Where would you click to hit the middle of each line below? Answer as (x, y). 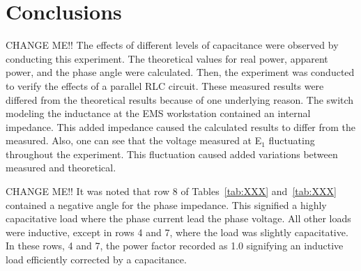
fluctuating (292, 140)
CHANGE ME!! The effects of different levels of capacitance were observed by (172, 45)
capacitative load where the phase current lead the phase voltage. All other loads (178, 218)
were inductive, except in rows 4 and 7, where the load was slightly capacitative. (177, 232)
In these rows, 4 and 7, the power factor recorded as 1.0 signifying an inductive (175, 246)
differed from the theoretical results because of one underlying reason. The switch (180, 99)
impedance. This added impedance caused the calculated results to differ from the (181, 126)
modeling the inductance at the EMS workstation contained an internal (158, 113)
